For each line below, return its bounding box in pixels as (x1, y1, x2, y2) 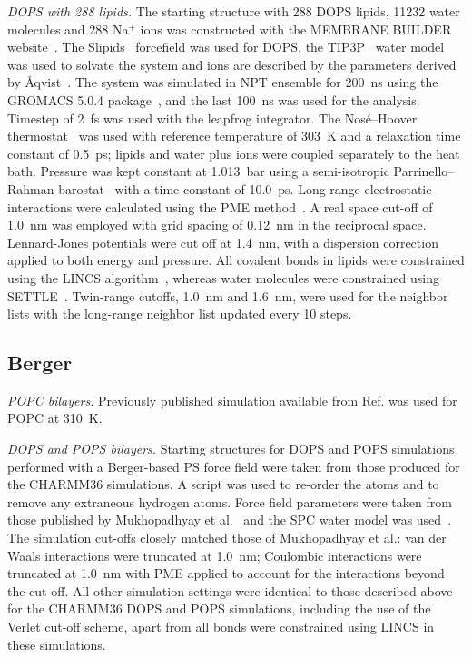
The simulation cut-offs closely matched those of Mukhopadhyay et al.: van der (7, 528, 447, 547)
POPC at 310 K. (7, 408, 103, 427)
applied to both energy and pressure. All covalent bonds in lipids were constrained (7, 250, 465, 270)
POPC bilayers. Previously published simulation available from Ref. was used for (7, 390, 457, 409)
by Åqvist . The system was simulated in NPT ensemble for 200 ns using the (7, 73, 438, 92)
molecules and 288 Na (7, 19, 129, 38)
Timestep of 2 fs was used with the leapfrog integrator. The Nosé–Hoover (7, 108, 418, 127)
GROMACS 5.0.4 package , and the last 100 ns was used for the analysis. (7, 90, 420, 109)
